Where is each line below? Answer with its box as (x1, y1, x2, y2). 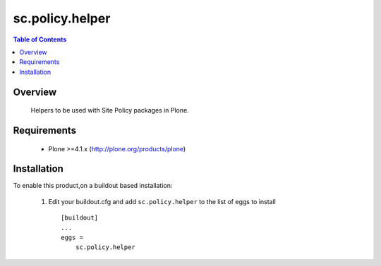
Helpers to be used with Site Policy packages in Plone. (30, 106, 190, 115)
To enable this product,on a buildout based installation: (13, 182, 173, 190)
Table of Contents (13, 35, 67, 44)
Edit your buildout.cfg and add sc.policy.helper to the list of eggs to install (48, 197, 277, 205)
